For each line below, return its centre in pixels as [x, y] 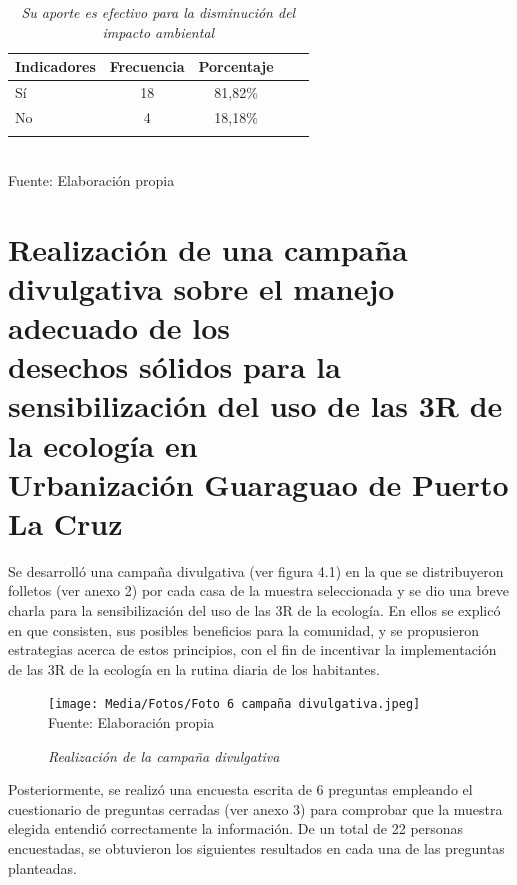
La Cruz [65, 522]
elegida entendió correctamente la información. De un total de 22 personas [236, 828]
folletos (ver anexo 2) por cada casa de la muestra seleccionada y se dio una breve [258, 590]
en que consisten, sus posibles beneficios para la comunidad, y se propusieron [243, 629]
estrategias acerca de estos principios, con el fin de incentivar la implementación [252, 649]
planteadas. [42, 867]
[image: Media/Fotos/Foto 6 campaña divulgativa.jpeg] [234, 704]
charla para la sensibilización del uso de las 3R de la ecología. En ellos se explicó [254, 610]
